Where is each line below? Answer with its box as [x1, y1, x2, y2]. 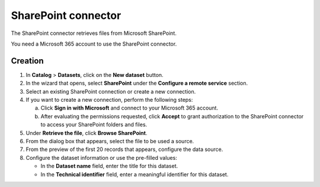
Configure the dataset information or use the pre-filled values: [25, 154, 177, 161]
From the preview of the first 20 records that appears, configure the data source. [25, 146, 223, 153]
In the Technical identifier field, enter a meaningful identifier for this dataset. [40, 170, 229, 178]
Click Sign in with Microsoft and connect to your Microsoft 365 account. [40, 104, 219, 112]
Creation [11, 56, 44, 66]
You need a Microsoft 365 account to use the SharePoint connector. [11, 40, 177, 47]
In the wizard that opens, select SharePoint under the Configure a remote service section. [25, 80, 248, 87]
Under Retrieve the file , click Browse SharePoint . [25, 129, 148, 136]
